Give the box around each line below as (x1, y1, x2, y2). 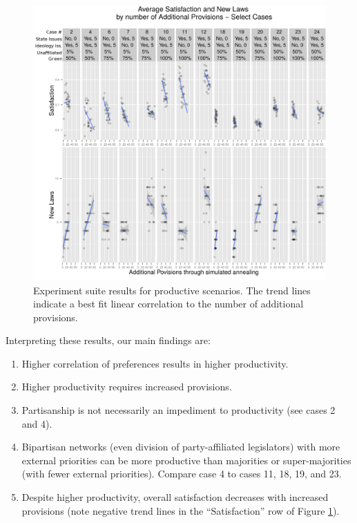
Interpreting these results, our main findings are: (6, 333, 211, 348)
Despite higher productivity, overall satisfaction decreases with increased (21, 490, 329, 504)
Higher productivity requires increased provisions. (21, 379, 232, 394)
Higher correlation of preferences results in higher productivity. (21, 356, 289, 370)
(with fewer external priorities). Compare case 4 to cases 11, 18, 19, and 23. (21, 466, 342, 481)
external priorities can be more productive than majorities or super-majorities (21, 453, 351, 467)
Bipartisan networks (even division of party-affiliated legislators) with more (21, 439, 340, 454)
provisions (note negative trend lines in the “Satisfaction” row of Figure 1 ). (21, 503, 340, 517)
